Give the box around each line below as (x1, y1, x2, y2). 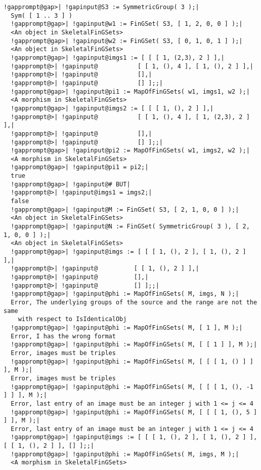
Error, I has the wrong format (11, 332, 116, 340)
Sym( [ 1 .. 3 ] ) (11, 12, 73, 19)
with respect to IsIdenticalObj (18, 316, 127, 323)
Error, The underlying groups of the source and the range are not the (11, 298, 257, 306)
